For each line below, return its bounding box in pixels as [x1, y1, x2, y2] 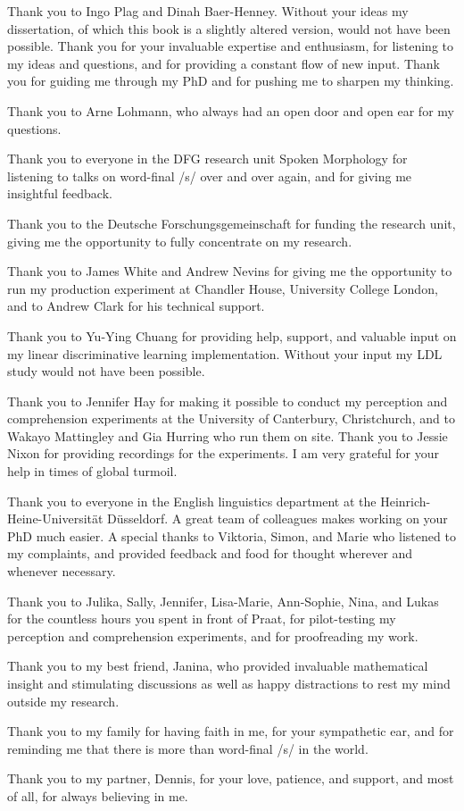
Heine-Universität [7, 509, 104, 528]
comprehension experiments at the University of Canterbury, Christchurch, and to [7, 409, 455, 428]
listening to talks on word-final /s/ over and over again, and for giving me [7, 166, 412, 185]
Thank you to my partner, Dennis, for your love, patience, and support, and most [7, 769, 454, 788]
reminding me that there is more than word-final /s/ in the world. [7, 739, 369, 757]
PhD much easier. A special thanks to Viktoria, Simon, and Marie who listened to [7, 526, 456, 545]
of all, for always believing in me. [7, 786, 188, 805]
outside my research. [7, 691, 120, 710]
